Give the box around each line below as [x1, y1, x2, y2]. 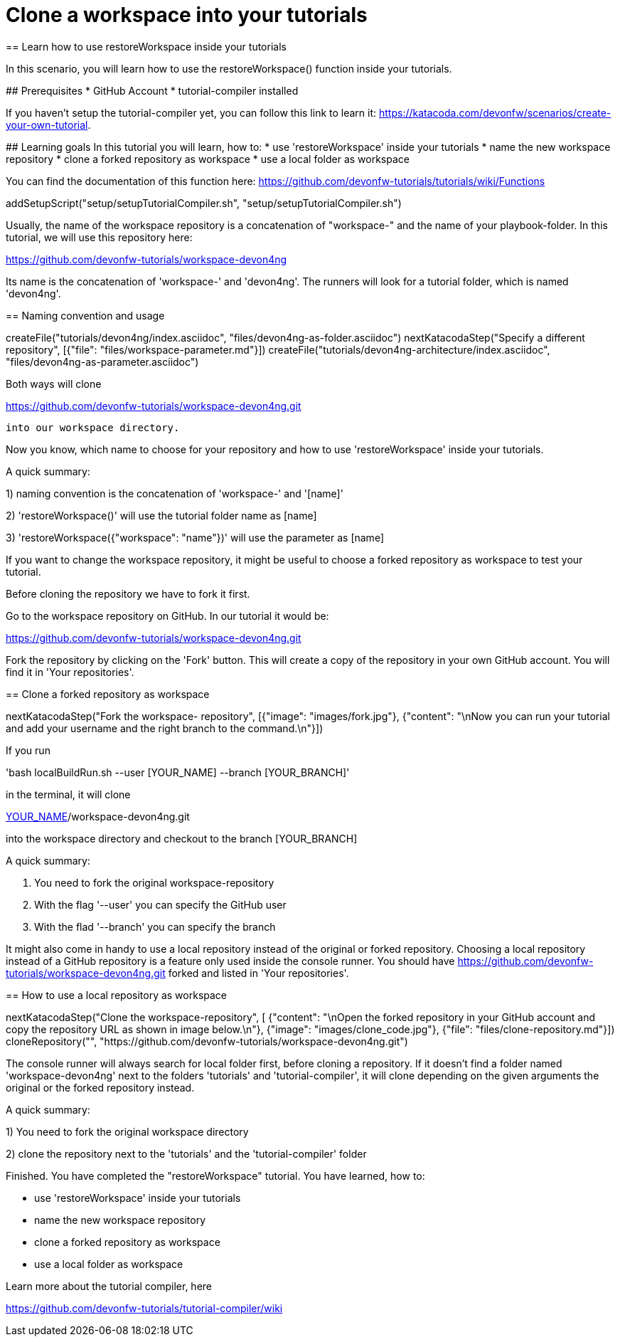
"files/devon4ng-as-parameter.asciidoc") [6, 355, 199, 368]
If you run [6, 744, 50, 756]
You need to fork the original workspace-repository [34, 876, 274, 889]
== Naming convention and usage [6, 309, 165, 322]
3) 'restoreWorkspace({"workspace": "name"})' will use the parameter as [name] [6, 531, 384, 544]
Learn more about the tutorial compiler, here [6, 1279, 213, 1292]
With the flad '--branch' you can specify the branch [34, 920, 276, 933]
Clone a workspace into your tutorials [6, 3, 368, 27]
